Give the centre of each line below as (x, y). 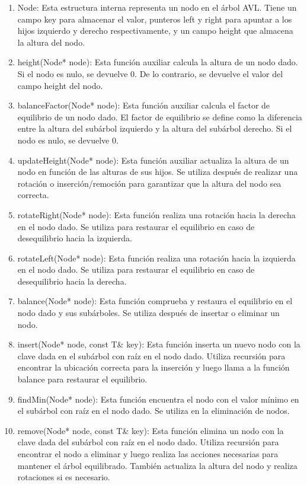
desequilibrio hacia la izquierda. (75, 238)
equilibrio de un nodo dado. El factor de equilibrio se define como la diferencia (160, 117)
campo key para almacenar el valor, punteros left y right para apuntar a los (155, 19)
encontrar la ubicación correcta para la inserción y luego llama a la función (153, 367)
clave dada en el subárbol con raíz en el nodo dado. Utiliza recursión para (151, 355)
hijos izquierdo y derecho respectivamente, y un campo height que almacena (155, 31)
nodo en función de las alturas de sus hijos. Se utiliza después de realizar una (158, 172)
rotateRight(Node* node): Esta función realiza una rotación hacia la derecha (156, 214)
